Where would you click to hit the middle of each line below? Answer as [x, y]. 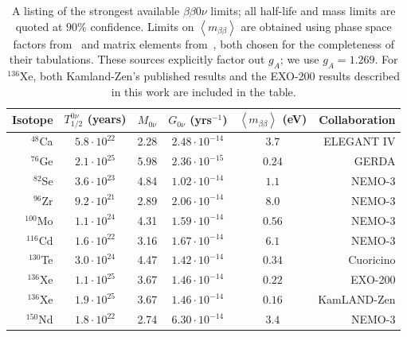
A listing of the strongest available [96, 10]
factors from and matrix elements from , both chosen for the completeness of [203, 43]
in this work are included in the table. [203, 91]
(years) [107, 119]
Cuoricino [372, 260]
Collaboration [357, 120]
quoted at [39, 26]
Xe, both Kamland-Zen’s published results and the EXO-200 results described [210, 75]
